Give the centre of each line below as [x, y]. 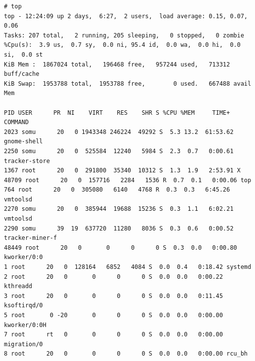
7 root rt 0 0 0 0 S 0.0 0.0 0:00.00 [113, 335]
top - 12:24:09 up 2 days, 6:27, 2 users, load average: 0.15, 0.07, [126, 16]
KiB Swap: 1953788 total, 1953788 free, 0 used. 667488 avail [128, 83]
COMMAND [17, 122]
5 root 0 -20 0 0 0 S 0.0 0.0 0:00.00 [113, 315]
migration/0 [23, 344]
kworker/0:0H [25, 325]
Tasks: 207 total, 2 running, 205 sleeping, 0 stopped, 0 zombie [124, 35]
